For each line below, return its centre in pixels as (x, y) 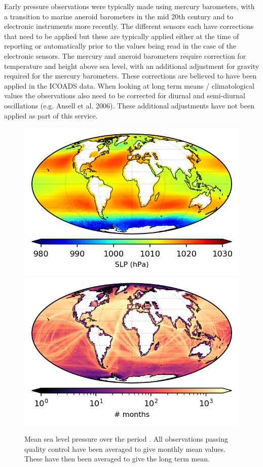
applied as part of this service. (51, 115)
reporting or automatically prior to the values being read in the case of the (120, 46)
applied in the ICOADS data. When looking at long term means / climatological (129, 85)
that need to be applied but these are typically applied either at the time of (122, 36)
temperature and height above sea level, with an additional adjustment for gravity (132, 66)
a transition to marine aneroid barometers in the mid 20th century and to (119, 16)
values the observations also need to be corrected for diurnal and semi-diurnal (125, 95)
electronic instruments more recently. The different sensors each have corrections (129, 26)
